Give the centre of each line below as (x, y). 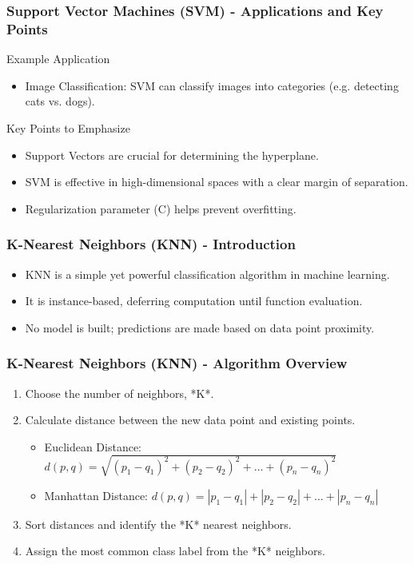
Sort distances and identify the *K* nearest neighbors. (158, 524)
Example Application (58, 59)
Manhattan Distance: (96, 495)
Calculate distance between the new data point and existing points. (190, 420)
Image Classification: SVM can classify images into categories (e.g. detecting (212, 85)
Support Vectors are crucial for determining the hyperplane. (172, 155)
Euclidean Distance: (93, 446)
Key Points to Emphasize (68, 127)
